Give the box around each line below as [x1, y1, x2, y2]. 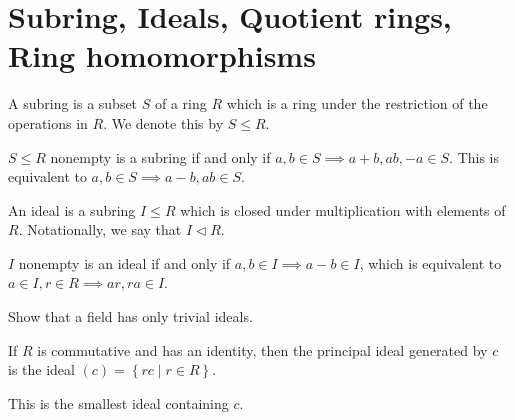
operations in [8, 112, 88, 133]
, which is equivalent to [359, 252, 502, 273]
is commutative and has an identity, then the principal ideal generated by [37, 339, 488, 360]
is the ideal [8, 359, 75, 380]
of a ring [154, 93, 207, 114]
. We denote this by [103, 112, 224, 133]
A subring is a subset [8, 93, 138, 114]
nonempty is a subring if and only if [50, 146, 271, 167]
